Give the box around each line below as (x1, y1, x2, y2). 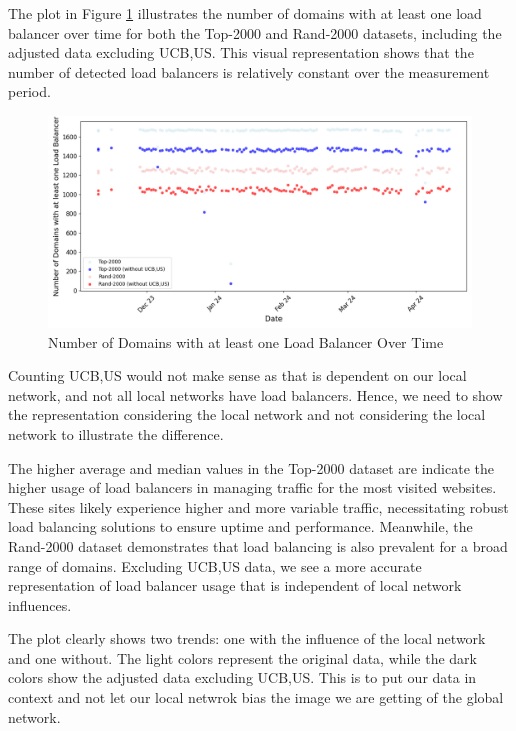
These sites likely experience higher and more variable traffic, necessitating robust (8, 496, 509, 517)
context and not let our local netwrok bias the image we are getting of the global (8, 687, 504, 708)
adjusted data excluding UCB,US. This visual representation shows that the (8, 42, 474, 63)
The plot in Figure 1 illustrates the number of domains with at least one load (8, 3, 482, 23)
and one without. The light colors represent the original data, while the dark (8, 647, 477, 668)
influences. (8, 594, 72, 615)
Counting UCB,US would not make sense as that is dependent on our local (8, 365, 467, 386)
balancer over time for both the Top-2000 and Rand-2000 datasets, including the (8, 22, 502, 43)
